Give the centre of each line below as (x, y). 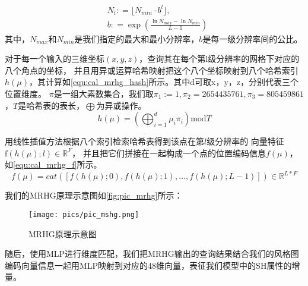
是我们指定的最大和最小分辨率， (137, 38)
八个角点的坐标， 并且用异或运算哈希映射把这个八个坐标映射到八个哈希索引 (152, 70)
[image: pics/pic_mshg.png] (84, 215)
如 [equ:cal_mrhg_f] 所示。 (53, 164)
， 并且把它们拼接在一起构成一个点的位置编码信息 (169, 153)
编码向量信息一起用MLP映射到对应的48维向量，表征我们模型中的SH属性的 (148, 265)
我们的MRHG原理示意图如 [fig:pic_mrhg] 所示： (94, 195)
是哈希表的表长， (51, 105)
